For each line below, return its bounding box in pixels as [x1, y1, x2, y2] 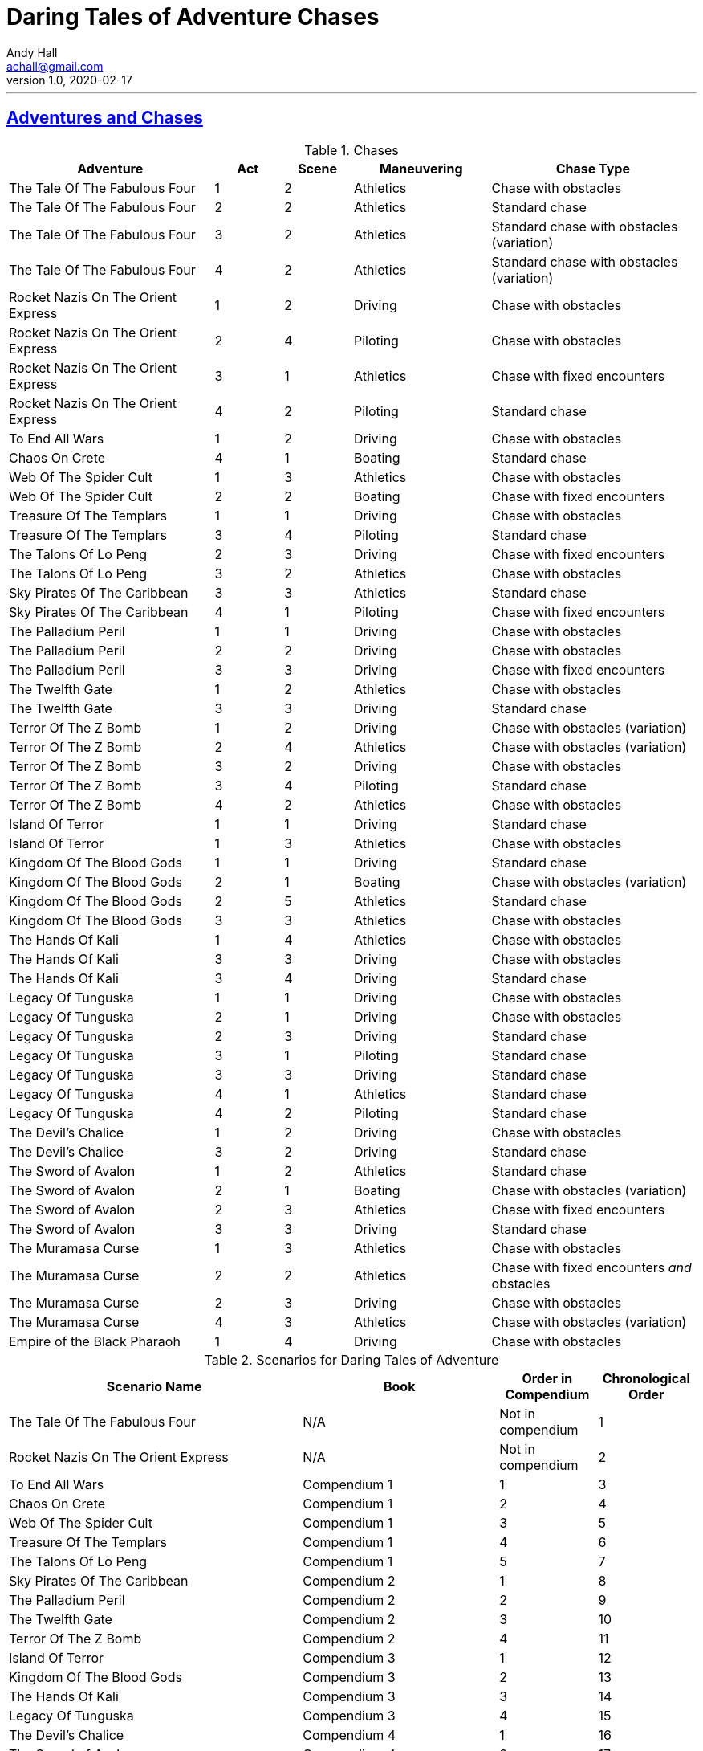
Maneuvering [380, 160, 463, 177]
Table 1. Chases [304, 141, 399, 158]
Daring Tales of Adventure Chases [6, 3, 380, 31]
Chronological [602, 1369, 690, 1386]
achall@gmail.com [6, 59, 104, 73]
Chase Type [555, 160, 630, 177]
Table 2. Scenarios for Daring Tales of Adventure [204, 1351, 499, 1368]
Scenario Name [106, 1378, 202, 1394]
